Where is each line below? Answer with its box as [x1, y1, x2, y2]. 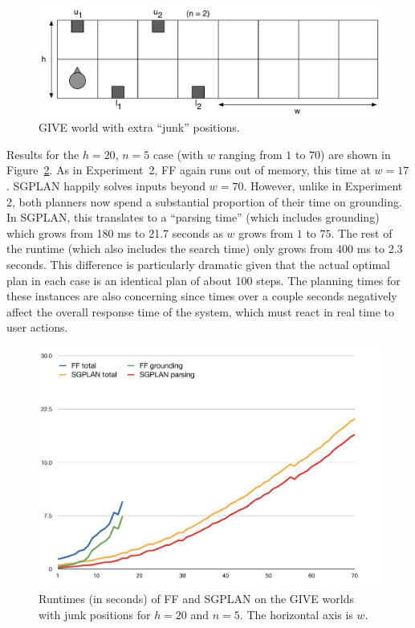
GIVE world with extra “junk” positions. [39, 119, 240, 136]
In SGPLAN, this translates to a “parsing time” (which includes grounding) [6, 209, 380, 226]
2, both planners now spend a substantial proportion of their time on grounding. [6, 193, 402, 210]
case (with [153, 145, 204, 162]
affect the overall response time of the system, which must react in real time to [6, 303, 395, 320]
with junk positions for [39, 606, 151, 622]
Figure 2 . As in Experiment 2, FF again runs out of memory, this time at [6, 161, 371, 178]
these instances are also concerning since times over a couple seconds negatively [6, 287, 397, 304]
